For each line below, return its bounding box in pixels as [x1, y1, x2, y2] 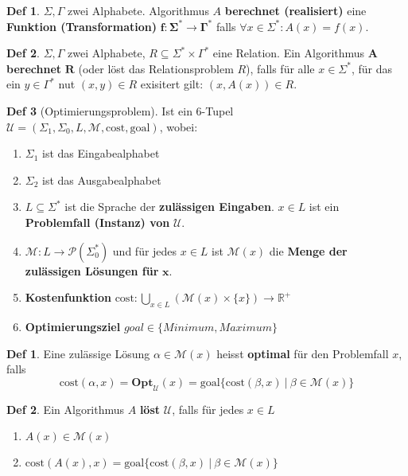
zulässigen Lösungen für [25, 262, 159, 279]
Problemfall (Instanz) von [25, 213, 170, 230]
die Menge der [269, 242, 348, 259]
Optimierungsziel [25, 318, 121, 334]
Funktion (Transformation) [6, 18, 157, 34]
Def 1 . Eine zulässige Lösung [6, 345, 150, 361]
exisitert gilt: [140, 76, 204, 92]
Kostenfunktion [25, 289, 111, 306]
